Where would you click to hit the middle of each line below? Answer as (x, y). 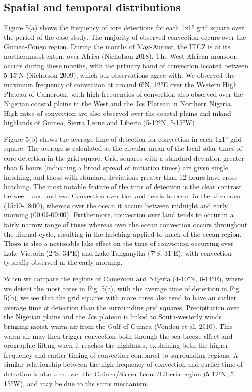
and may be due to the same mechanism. (88, 383)
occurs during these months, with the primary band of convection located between (126, 65)
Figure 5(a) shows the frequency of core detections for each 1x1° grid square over (124, 27)
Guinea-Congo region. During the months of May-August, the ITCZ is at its (117, 46)
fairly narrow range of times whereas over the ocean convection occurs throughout (126, 224)
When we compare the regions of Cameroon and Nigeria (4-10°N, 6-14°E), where (124, 279)
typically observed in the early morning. (63, 262)
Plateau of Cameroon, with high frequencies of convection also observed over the (124, 94)
